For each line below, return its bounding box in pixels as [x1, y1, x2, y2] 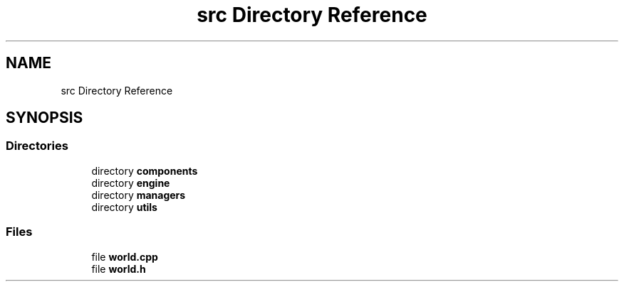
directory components [91, 164, 198, 177]
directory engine [91, 176, 170, 189]
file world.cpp [91, 250, 158, 263]
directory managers [91, 188, 186, 201]
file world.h [91, 262, 146, 275]
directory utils [91, 200, 157, 213]
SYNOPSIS [6, 109, 83, 127]
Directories [6, 139, 68, 153]
